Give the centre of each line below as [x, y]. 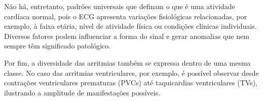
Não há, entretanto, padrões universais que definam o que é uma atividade [120, 6]
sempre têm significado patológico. [58, 46]
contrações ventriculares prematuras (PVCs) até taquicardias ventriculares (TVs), [131, 83]
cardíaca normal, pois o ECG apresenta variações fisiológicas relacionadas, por [125, 16]
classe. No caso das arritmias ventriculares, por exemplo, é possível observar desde [131, 72]
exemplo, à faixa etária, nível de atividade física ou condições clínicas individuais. [130, 26]
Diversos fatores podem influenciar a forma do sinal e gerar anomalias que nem [127, 36]
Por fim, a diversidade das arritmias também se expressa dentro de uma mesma [127, 62]
